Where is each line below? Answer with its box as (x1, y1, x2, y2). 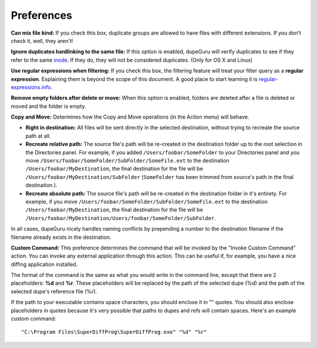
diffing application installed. (11, 261, 78, 268)
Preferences (11, 9, 73, 22)
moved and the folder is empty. (11, 103, 86, 110)
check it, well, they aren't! (11, 37, 73, 44)
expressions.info (11, 83, 51, 90)
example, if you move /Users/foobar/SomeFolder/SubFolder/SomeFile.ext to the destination (25, 198, 268, 205)
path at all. (25, 132, 51, 139)
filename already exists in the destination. (11, 234, 112, 241)
